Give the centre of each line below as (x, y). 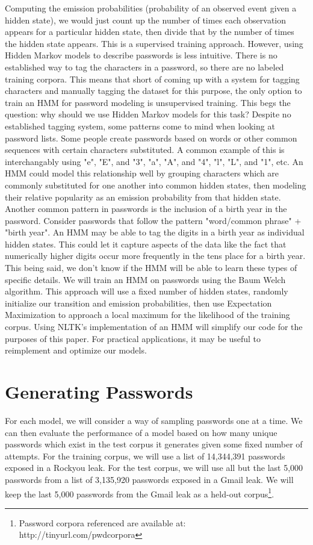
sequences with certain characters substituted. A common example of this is (145, 150)
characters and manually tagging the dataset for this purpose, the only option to (153, 91)
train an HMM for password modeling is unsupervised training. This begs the (148, 102)
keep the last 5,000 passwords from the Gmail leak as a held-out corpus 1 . (140, 493)
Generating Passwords (99, 391)
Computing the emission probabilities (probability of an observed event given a (151, 8)
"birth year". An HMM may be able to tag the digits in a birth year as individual (155, 232)
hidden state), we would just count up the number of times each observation (146, 20)
